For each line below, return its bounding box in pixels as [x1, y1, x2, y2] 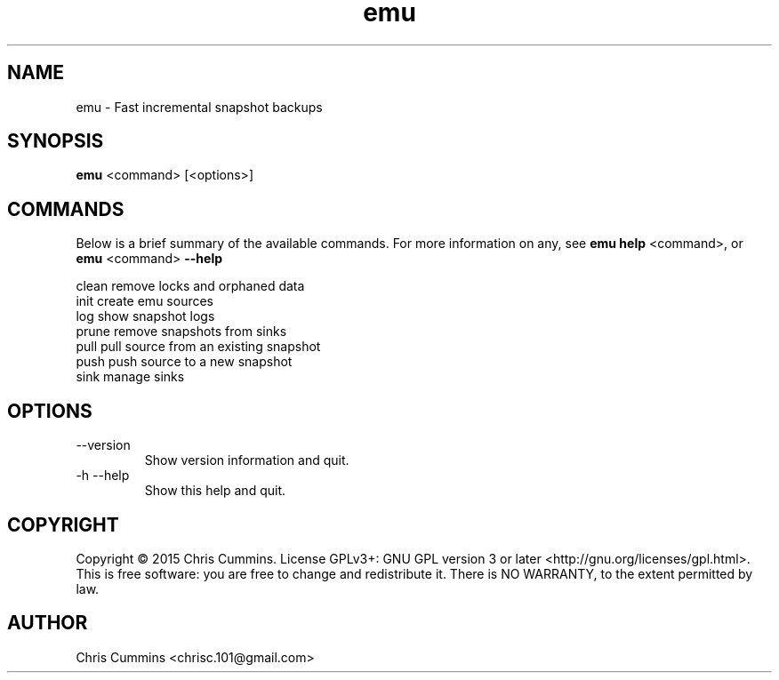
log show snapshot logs [76, 308, 215, 324]
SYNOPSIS [7, 130, 104, 153]
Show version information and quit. [144, 452, 349, 468]
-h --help [76, 468, 130, 484]
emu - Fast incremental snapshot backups [76, 99, 323, 115]
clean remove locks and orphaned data [76, 278, 305, 294]
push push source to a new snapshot [76, 354, 293, 370]
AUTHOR [7, 612, 88, 635]
